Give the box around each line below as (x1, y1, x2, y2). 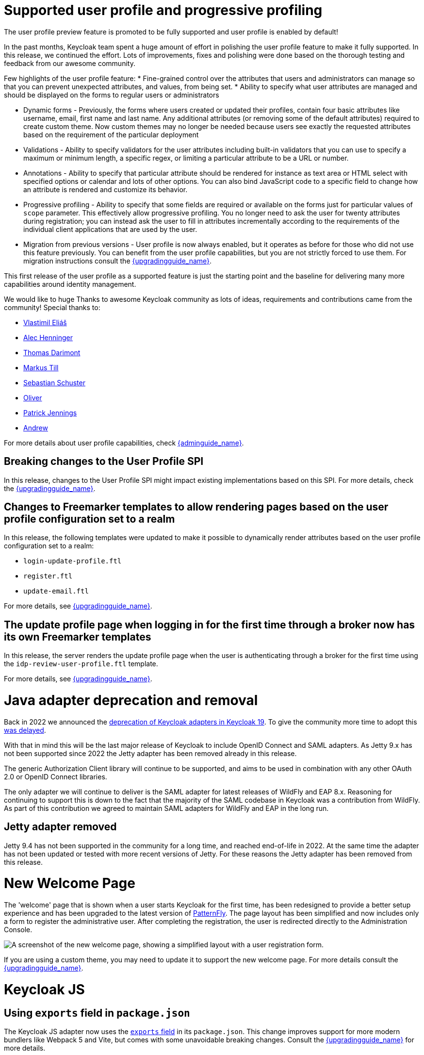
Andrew (23, 423, 48, 432)
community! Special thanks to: (4, 303, 100, 312)
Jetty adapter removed (4, 821, 117, 833)
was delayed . (4, 725, 46, 734)
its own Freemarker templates (4, 630, 151, 643)
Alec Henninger (23, 333, 73, 342)
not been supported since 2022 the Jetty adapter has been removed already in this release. (4, 749, 297, 758)
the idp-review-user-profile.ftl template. (4, 659, 158, 668)
